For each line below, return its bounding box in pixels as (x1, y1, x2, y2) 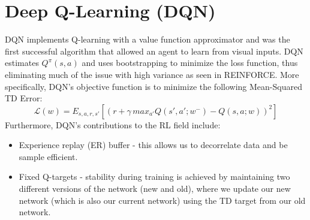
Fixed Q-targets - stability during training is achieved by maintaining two (19, 170, 290, 183)
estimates (5, 56, 39, 69)
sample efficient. (19, 150, 78, 162)
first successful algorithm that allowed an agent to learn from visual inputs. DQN (5, 44, 303, 57)
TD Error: (5, 92, 43, 104)
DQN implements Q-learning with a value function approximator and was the (5, 33, 290, 46)
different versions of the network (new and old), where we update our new (19, 182, 291, 195)
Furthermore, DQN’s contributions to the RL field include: (5, 118, 221, 131)
